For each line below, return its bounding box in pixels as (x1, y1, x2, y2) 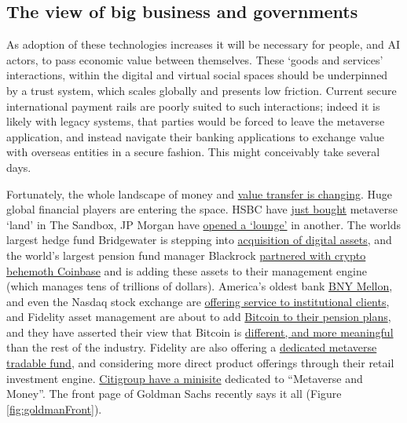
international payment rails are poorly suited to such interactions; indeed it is (6, 97, 380, 114)
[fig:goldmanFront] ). (6, 400, 102, 417)
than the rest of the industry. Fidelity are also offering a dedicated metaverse (6, 339, 377, 356)
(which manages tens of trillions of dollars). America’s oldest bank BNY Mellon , (6, 278, 393, 294)
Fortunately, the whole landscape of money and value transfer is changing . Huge (6, 185, 392, 202)
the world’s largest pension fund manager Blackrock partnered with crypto (6, 246, 366, 263)
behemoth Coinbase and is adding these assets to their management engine (6, 262, 367, 279)
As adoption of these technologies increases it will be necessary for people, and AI (6, 36, 401, 53)
